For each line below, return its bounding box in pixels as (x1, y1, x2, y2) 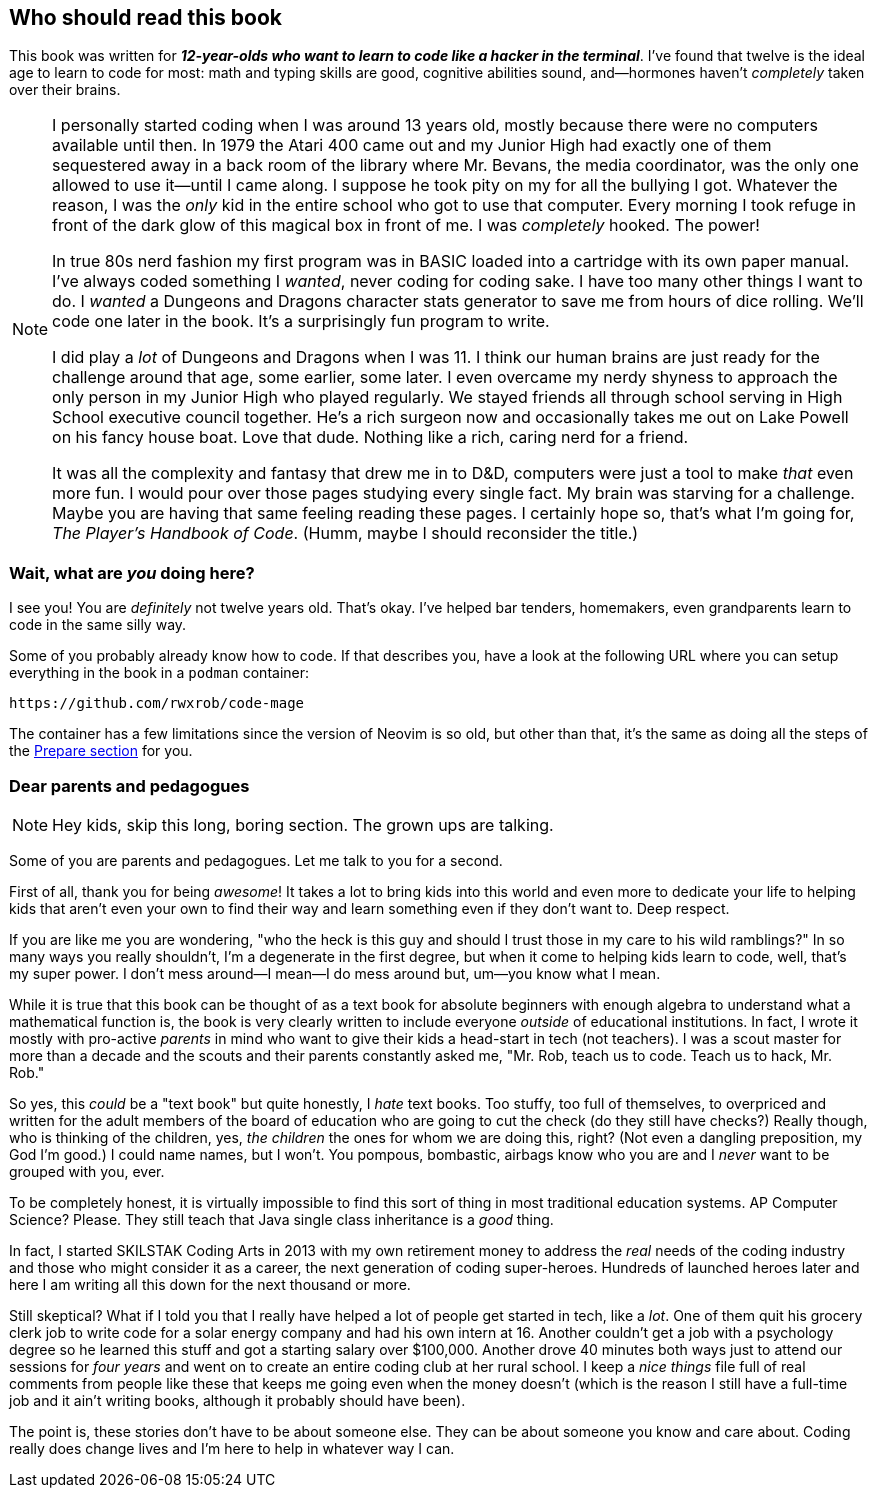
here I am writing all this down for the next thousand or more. (9, 1275, 411, 1293)
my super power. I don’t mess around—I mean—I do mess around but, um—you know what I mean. (9, 964, 661, 982)
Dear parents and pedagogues (9, 775, 250, 796)
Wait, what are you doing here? (9, 562, 255, 583)
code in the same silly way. (9, 616, 187, 634)
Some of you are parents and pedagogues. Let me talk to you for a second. (9, 851, 503, 869)
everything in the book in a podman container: (9, 664, 310, 682)
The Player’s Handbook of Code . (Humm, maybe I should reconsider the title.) (52, 523, 639, 544)
